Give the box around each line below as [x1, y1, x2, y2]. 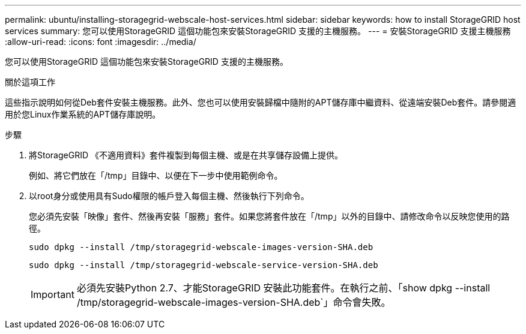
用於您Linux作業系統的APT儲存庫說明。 [5, 109, 161, 119]
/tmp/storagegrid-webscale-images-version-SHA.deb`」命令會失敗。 [76, 296, 391, 308]
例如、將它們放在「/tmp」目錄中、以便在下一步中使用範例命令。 [29, 170, 283, 180]
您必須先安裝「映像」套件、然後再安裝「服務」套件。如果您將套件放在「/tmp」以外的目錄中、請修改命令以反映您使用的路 [29, 211, 510, 221]
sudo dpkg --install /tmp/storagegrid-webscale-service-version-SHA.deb [29, 260, 378, 270]
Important [31, 288, 74, 300]
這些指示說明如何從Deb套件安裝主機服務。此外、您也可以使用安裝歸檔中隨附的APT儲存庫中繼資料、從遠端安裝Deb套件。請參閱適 [5, 97, 516, 107]
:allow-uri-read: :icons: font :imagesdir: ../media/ [5, 37, 196, 47]
